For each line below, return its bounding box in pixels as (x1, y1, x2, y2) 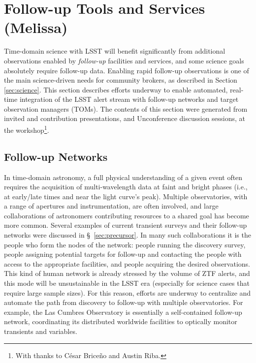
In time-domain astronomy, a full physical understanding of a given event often (4, 172, 243, 182)
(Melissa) (4, 17, 68, 37)
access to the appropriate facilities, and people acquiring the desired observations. (4, 258, 250, 269)
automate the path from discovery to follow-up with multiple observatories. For (4, 297, 243, 307)
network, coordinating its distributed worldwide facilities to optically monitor (4, 316, 237, 327)
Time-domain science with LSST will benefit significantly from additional (4, 46, 225, 56)
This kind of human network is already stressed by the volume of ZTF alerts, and (4, 268, 250, 278)
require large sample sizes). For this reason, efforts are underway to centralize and (4, 287, 251, 298)
